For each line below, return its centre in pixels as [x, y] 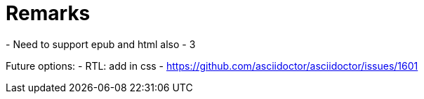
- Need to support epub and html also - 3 [101, 44]
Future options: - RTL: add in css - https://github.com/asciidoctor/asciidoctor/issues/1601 [212, 66]
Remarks [48, 13]
